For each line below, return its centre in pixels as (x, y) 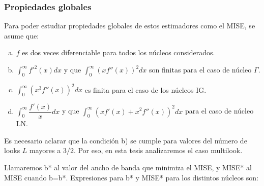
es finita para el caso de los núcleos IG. (145, 89)
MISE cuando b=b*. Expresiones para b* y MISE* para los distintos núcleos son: (131, 177)
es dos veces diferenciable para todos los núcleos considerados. (119, 52)
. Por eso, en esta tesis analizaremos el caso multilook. (158, 150)
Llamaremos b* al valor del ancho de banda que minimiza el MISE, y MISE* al (128, 167)
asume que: (22, 35)
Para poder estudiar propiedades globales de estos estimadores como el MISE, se (130, 26)
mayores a (45, 150)
